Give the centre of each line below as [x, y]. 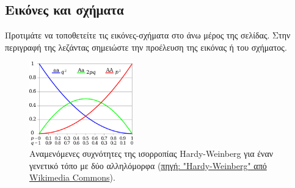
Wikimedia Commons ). [72, 177]
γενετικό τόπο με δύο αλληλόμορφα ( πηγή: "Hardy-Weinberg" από [148, 165]
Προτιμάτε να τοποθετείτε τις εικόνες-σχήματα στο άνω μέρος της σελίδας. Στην [148, 35]
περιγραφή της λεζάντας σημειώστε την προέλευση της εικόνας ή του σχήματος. [146, 47]
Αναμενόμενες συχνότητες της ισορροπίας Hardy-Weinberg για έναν [151, 154]
